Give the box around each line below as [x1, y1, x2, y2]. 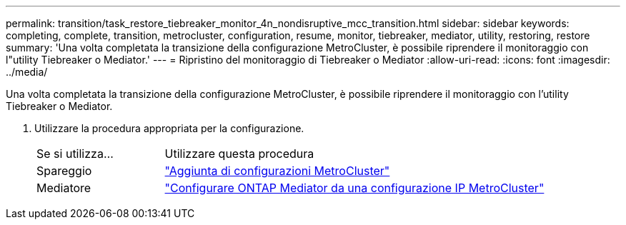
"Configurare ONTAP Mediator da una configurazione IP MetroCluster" [164, 181, 545, 195]
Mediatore [36, 181, 91, 195]
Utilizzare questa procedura [164, 146, 314, 161]
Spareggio [36, 164, 92, 178]
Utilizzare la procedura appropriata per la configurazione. [34, 122, 304, 134]
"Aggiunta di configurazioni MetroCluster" [164, 164, 390, 178]
